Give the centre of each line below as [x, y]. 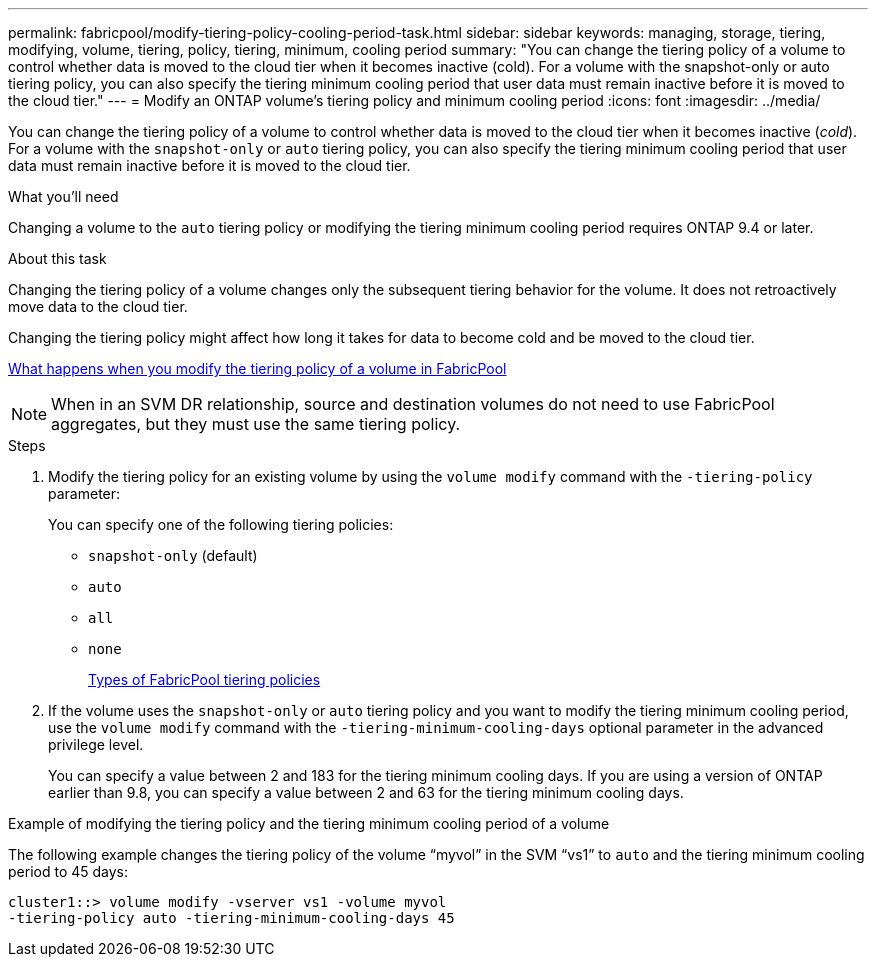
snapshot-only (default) [173, 555]
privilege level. [96, 744]
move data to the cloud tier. [98, 306]
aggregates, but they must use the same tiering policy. [256, 424]
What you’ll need [63, 196]
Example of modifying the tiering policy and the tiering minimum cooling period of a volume [309, 823]
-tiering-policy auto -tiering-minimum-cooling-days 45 [231, 918]
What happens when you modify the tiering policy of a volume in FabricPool [257, 368]
